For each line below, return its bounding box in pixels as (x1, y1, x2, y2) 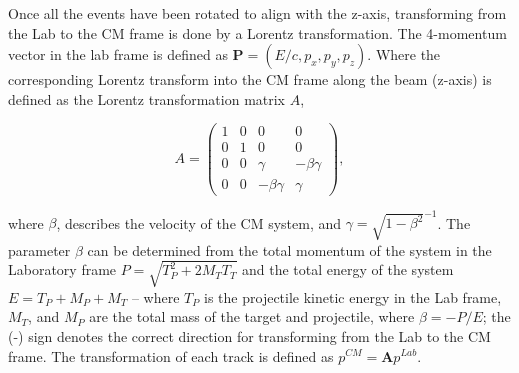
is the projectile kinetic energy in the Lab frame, (204, 286, 502, 307)
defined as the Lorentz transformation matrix (8, 88, 286, 109)
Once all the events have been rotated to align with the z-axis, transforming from (8, 3, 507, 23)
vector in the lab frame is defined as (8, 44, 228, 65)
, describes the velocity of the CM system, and (56, 212, 342, 233)
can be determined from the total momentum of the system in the (87, 239, 492, 260)
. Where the (367, 44, 441, 65)
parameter (8, 239, 71, 260)
